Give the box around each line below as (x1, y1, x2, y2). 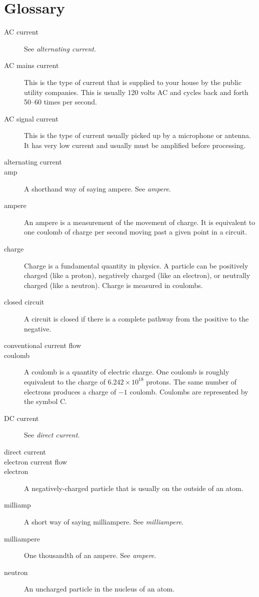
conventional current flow (4, 340, 81, 350)
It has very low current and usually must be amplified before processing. (24, 139, 246, 150)
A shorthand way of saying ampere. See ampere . (24, 183, 171, 193)
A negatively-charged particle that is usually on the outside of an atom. (24, 482, 243, 493)
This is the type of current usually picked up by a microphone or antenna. (24, 130, 251, 140)
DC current (4, 412, 39, 423)
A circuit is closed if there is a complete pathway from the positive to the (24, 313, 249, 323)
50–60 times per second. (24, 96, 97, 107)
